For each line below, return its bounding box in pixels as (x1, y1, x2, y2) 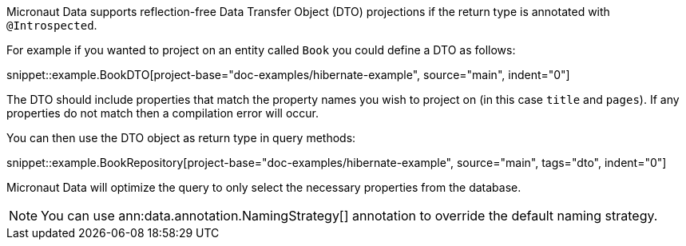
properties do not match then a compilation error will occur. (6, 106, 319, 120)
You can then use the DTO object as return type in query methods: (6, 131, 356, 145)
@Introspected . (6, 18, 97, 32)
